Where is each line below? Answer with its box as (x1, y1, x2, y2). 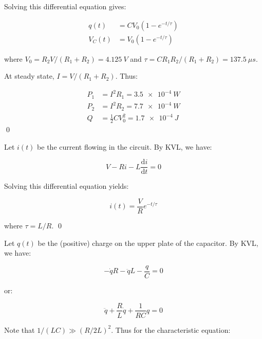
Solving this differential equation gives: (4, 1, 126, 11)
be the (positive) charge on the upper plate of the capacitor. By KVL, (38, 237, 258, 248)
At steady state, (4, 70, 54, 81)
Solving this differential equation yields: (4, 181, 129, 191)
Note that (4, 324, 35, 335)
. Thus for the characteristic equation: (111, 324, 231, 335)
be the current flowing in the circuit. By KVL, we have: (37, 141, 212, 152)
